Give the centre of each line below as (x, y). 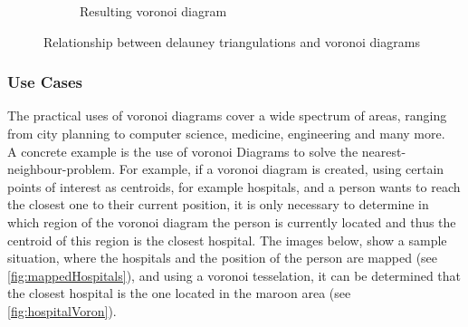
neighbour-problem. (62, 169)
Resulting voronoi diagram (153, 11)
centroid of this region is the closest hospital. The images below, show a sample (227, 240)
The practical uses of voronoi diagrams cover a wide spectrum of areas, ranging (227, 115)
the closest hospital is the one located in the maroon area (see (179, 293)
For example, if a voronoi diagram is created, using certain (282, 169)
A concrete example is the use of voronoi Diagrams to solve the (183, 151)
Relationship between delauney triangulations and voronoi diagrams (232, 41)
